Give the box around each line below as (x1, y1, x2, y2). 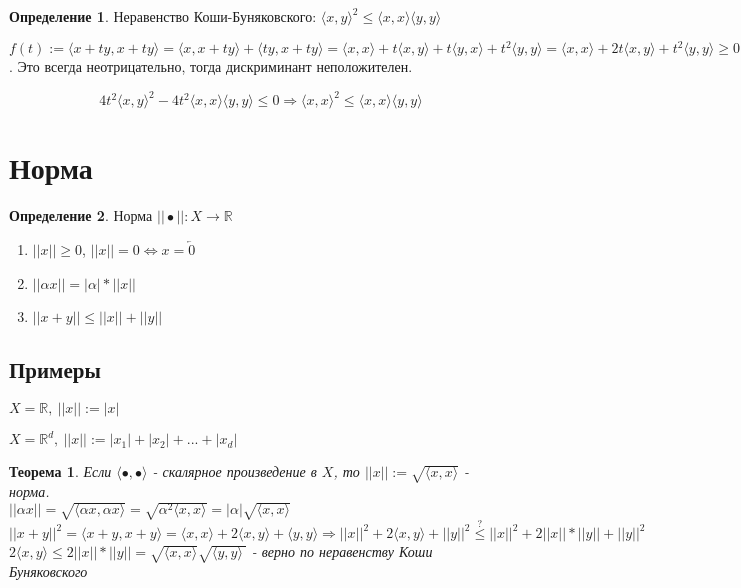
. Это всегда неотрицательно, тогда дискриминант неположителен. (9, 56, 413, 77)
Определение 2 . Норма (9, 205, 153, 226)
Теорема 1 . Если (9, 461, 112, 482)
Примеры (9, 353, 101, 384)
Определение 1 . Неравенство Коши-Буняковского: (9, 6, 317, 26)
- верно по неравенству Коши (251, 541, 433, 562)
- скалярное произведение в (152, 461, 317, 482)
